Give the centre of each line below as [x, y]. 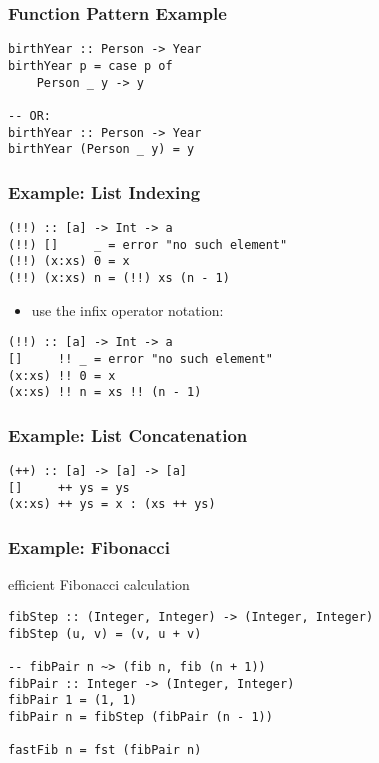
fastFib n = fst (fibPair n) [105, 750]
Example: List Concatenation [128, 434]
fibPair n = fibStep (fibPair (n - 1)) [140, 716]
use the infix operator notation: [127, 309]
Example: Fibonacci [89, 546]
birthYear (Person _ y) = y [101, 149]
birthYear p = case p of [90, 65]
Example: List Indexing [104, 191]
